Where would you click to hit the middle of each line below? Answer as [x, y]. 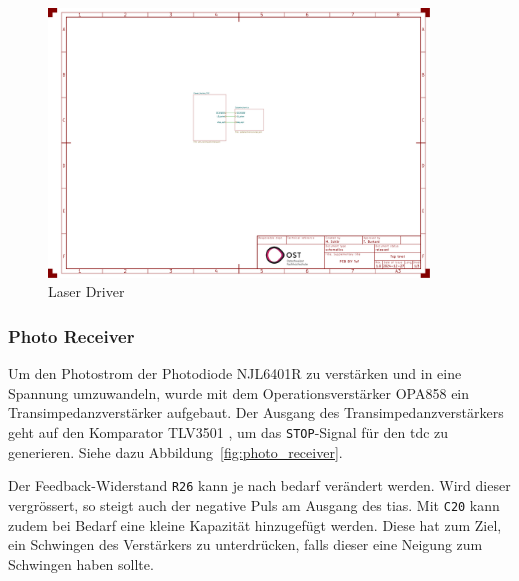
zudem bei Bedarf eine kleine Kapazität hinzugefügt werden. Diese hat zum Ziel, [255, 524]
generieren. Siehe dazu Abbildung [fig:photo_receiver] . [175, 451]
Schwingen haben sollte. [81, 563]
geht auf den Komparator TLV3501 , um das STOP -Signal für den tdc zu [228, 431]
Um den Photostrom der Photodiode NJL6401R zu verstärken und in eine [235, 373]
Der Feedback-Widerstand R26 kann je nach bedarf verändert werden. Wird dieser [259, 485]
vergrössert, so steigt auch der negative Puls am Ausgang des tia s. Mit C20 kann [254, 504]
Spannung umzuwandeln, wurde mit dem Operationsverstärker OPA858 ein [239, 392]
